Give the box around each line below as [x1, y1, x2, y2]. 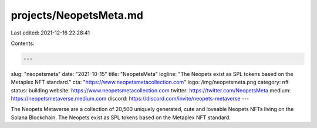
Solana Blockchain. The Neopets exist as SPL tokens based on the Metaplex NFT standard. [11, 114, 231, 121]
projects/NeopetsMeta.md [11, 9, 144, 22]
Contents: [11, 40, 35, 47]
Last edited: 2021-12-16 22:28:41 [11, 29, 90, 36]
